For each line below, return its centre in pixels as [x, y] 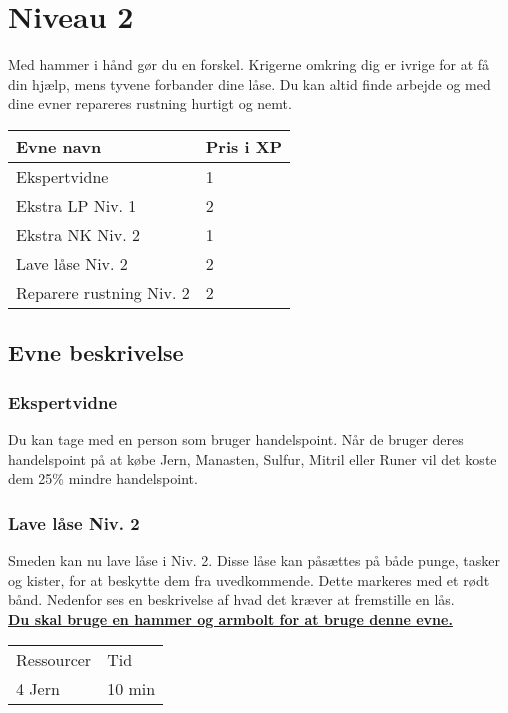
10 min [131, 689]
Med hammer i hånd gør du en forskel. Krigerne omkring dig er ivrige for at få [249, 64]
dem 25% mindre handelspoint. [103, 478]
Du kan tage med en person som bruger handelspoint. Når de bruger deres [236, 438]
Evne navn [59, 146]
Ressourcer [54, 660]
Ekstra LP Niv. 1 [76, 205]
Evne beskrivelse [96, 352]
